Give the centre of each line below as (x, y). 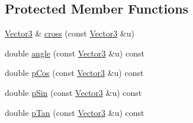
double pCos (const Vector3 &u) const (74, 73)
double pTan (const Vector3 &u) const (75, 112)
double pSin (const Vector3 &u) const (73, 92)
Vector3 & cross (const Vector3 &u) (70, 33)
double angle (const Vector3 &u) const (75, 53)
